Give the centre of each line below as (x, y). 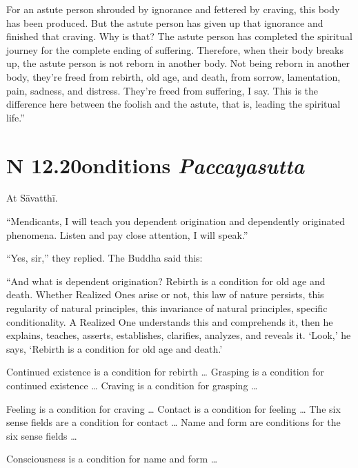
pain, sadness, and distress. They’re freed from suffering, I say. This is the (162, 90)
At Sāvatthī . (32, 198)
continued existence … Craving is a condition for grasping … (132, 385)
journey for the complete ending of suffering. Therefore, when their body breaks (175, 49)
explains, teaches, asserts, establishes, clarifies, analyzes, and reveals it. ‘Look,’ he (179, 335)
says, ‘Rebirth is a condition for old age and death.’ (115, 348)
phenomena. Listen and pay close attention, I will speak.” (127, 234)
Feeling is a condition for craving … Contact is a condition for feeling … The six (173, 408)
